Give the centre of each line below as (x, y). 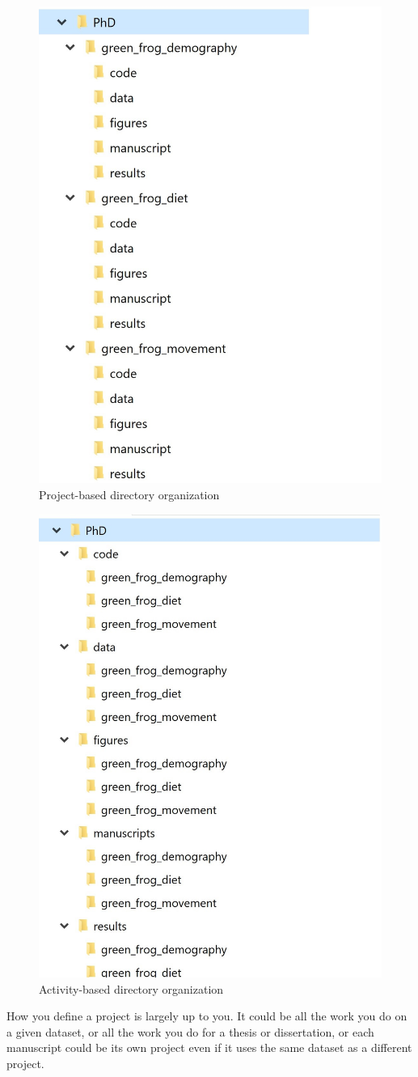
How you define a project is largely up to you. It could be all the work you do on (207, 1016)
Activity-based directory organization (131, 988)
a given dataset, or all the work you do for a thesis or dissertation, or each (190, 1031)
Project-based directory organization (129, 494)
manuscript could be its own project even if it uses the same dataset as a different (209, 1047)
